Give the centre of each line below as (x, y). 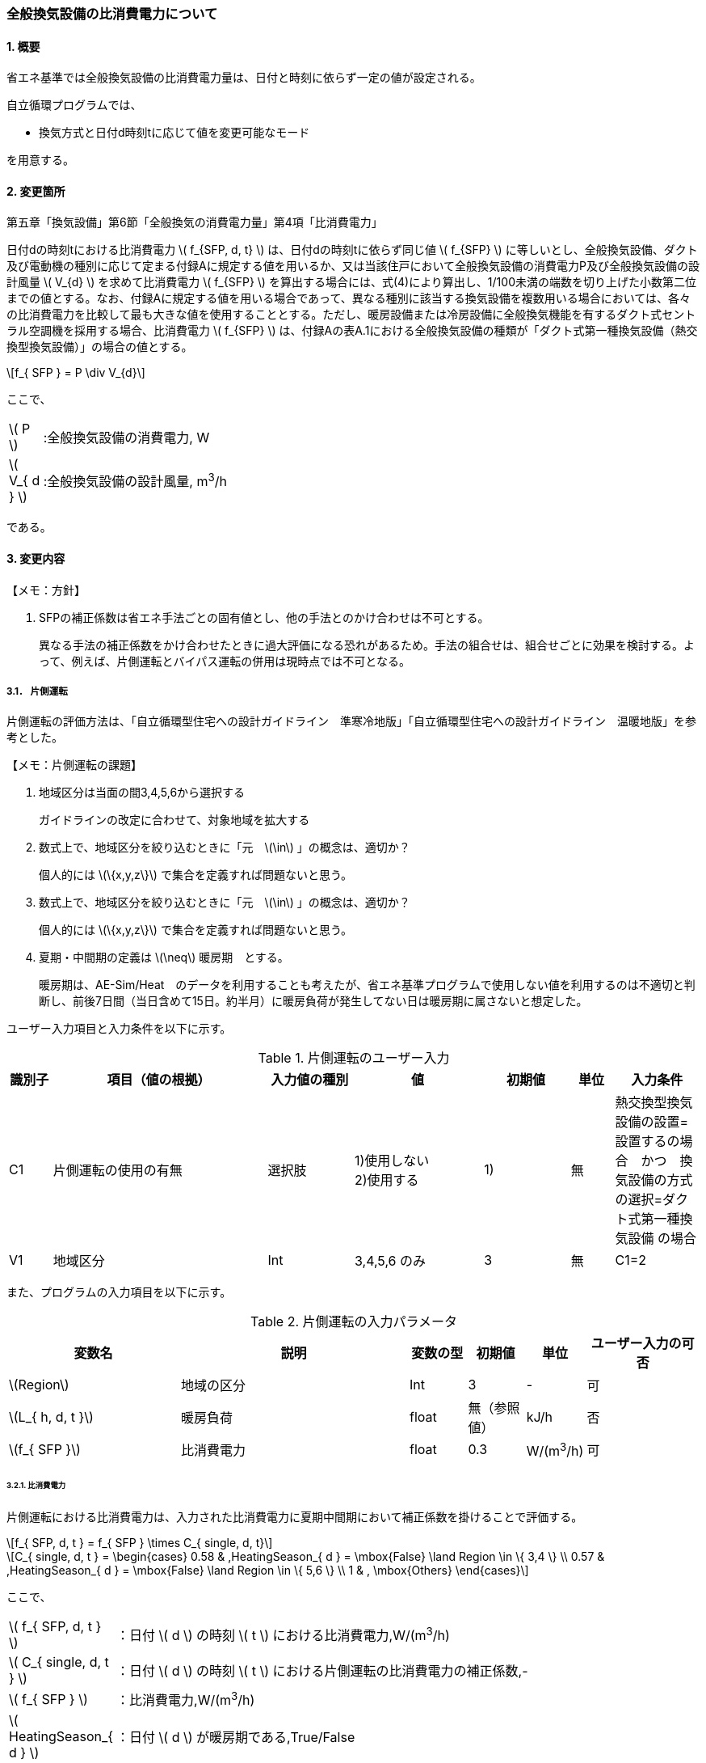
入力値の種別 (310, 1080)
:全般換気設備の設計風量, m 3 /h (135, 480)
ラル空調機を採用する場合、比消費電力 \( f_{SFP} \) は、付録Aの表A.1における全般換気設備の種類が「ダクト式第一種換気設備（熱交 (352, 331)
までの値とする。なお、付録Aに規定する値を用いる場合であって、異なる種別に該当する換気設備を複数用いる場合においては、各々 (349, 298)
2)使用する (387, 1180)
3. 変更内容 (36, 559)
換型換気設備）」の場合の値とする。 (100, 347)
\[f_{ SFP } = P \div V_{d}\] (76, 373)
